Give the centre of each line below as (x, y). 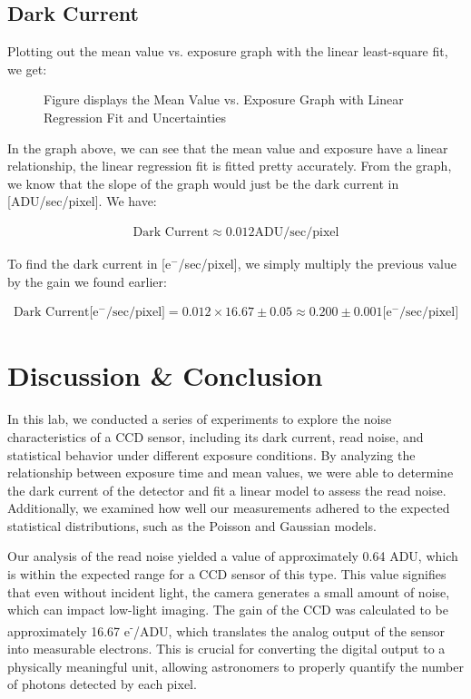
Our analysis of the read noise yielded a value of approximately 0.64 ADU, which (233, 556)
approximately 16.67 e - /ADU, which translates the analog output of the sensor (226, 629)
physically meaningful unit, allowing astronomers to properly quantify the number (235, 666)
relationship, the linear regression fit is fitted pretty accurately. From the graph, (230, 166)
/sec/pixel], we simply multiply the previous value (317, 263)
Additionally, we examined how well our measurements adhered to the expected (229, 508)
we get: (27, 69)
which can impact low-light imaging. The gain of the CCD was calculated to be (228, 610)
